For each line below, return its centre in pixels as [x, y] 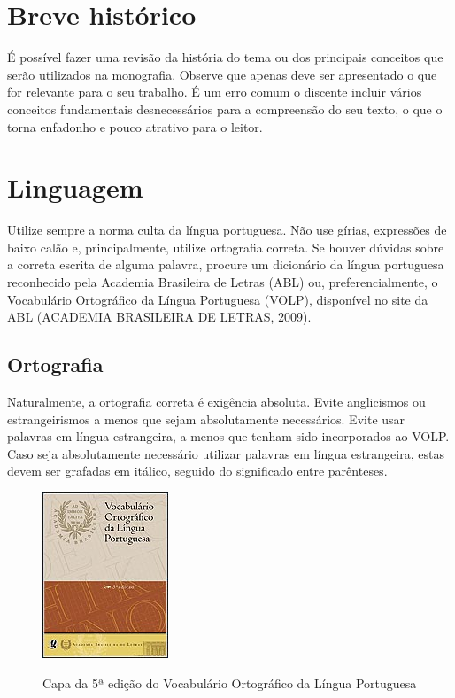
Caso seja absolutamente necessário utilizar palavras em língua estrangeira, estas [226, 453]
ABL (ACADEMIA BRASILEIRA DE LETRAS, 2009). [159, 317]
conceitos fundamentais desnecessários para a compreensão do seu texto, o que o [225, 109]
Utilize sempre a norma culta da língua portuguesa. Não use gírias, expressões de [227, 230]
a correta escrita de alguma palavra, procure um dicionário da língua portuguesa [226, 264]
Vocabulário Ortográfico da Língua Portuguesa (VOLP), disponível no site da [218, 299]
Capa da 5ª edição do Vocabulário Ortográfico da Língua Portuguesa [230, 682]
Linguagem [75, 187]
